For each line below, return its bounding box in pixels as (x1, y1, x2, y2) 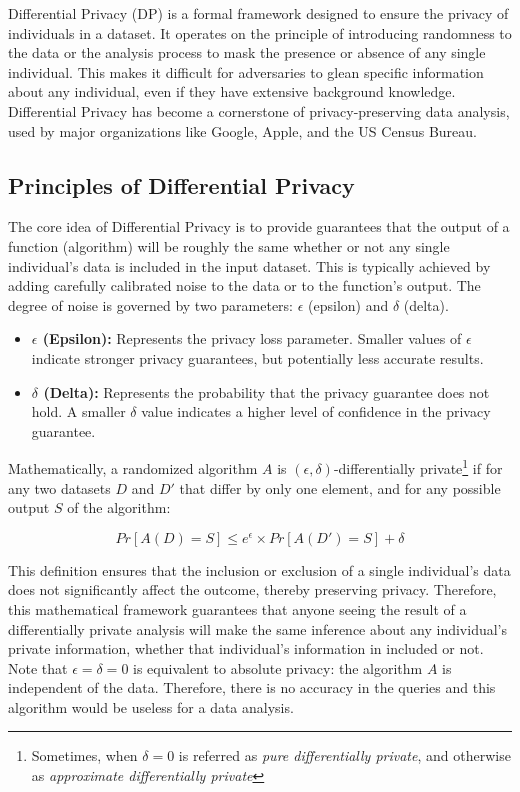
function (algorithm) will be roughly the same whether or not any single (8, 235, 450, 256)
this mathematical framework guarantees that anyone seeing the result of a (8, 598, 467, 619)
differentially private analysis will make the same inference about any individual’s (8, 618, 507, 639)
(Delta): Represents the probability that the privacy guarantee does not (43, 381, 490, 402)
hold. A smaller (31, 401, 126, 422)
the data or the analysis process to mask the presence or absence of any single (8, 42, 486, 63)
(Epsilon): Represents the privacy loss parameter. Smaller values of (42, 328, 462, 349)
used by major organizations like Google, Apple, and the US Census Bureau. (8, 120, 477, 141)
